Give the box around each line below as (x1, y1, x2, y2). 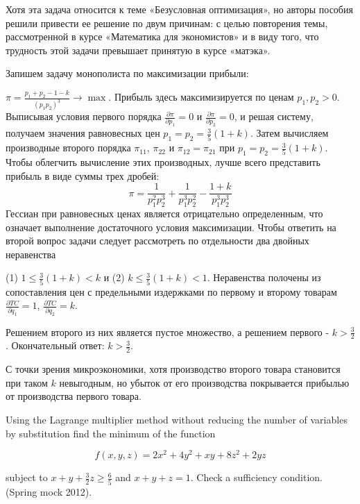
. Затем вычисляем (250, 126, 329, 140)
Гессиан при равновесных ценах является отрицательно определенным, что (6, 206, 323, 221)
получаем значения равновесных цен (6, 126, 160, 140)
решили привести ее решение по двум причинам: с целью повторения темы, (6, 15, 328, 30)
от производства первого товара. (6, 389, 142, 403)
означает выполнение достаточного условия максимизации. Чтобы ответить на (6, 219, 336, 234)
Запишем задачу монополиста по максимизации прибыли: (6, 66, 249, 81)
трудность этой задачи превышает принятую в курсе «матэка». (6, 42, 271, 57)
